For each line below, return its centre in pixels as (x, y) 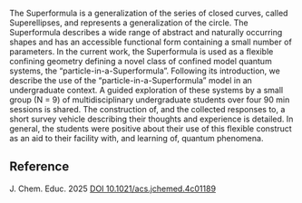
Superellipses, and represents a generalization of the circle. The (129, 23)
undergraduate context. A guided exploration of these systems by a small (146, 90)
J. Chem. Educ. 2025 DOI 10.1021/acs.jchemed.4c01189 (112, 188)
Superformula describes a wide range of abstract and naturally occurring (146, 32)
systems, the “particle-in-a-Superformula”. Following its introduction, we (145, 71)
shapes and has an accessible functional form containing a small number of (151, 42)
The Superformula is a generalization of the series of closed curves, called (149, 13)
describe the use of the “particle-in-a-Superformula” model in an (131, 80)
